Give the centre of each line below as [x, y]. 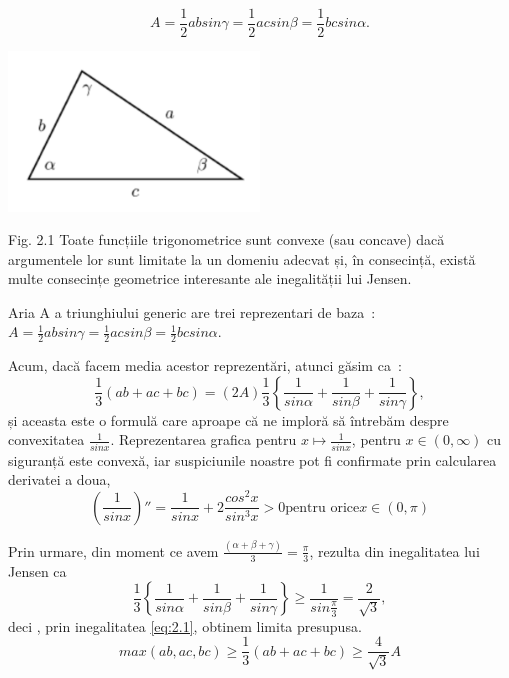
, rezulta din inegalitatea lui [394, 550]
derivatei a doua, [59, 479]
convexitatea [46, 439]
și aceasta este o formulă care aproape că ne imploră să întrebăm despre [228, 419]
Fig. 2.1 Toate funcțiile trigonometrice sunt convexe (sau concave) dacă [226, 239]
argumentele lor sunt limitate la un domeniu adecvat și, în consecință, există [242, 258]
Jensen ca [37, 570]
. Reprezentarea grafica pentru [203, 439]
